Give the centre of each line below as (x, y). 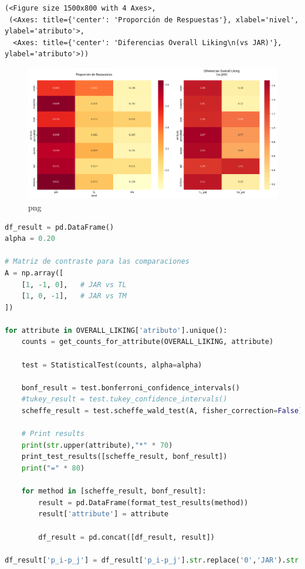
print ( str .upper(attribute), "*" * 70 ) (97, 445)
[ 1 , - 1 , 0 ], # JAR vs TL (74, 284)
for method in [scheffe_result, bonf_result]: (114, 491)
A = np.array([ (34, 273)
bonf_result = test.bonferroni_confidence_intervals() (131, 388)
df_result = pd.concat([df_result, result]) (126, 537)
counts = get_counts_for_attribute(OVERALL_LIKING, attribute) (148, 342)
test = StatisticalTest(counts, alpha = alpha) (112, 365)
